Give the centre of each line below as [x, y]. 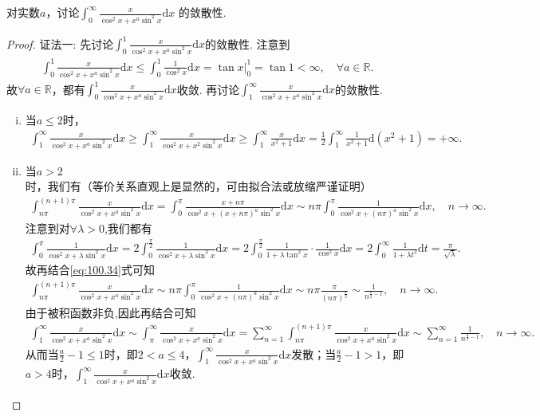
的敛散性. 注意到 [248, 43]
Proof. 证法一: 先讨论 [60, 43]
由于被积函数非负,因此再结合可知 [110, 312]
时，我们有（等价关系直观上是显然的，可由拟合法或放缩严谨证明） [198, 186]
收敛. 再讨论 [208, 89]
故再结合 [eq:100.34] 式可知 [90, 269]
